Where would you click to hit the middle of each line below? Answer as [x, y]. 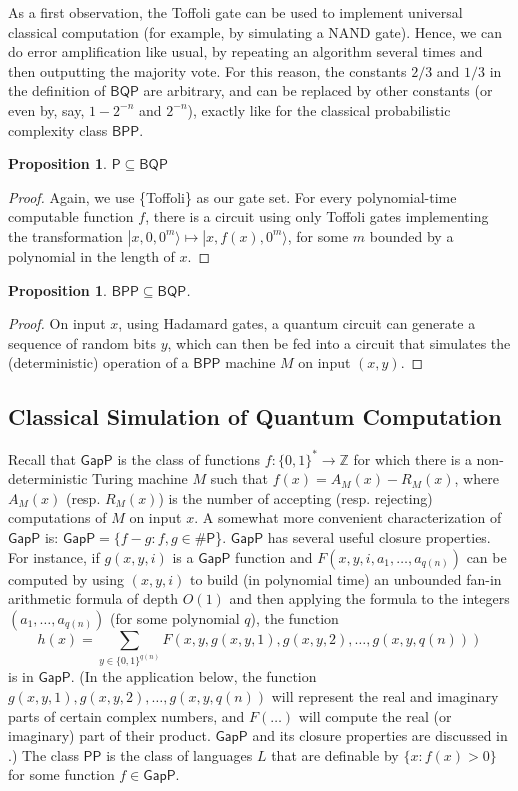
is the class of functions [189, 458]
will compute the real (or [375, 715]
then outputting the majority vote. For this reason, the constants [207, 70]
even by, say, [46, 109]
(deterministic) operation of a [98, 362]
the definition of [57, 90]
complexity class [58, 129]
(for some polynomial [174, 617]
